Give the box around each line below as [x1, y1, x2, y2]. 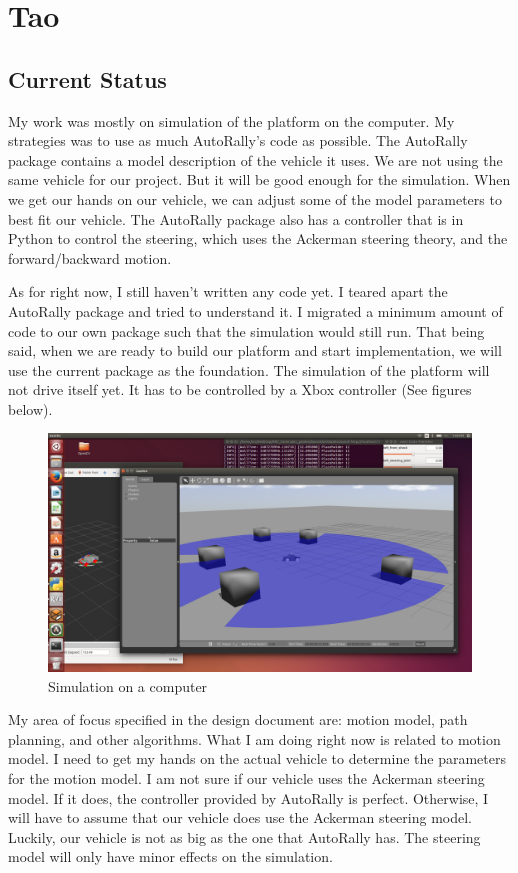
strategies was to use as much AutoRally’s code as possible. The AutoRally [8, 130, 468, 151]
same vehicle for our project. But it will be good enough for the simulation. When [8, 169, 511, 190]
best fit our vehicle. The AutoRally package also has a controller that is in [8, 208, 464, 229]
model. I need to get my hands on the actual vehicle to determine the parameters [8, 748, 506, 769]
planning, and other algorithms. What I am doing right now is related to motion [8, 728, 501, 749]
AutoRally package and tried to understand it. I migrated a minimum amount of [8, 300, 503, 321]
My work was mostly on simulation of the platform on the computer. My [8, 110, 455, 131]
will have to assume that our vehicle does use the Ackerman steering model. [8, 807, 472, 828]
